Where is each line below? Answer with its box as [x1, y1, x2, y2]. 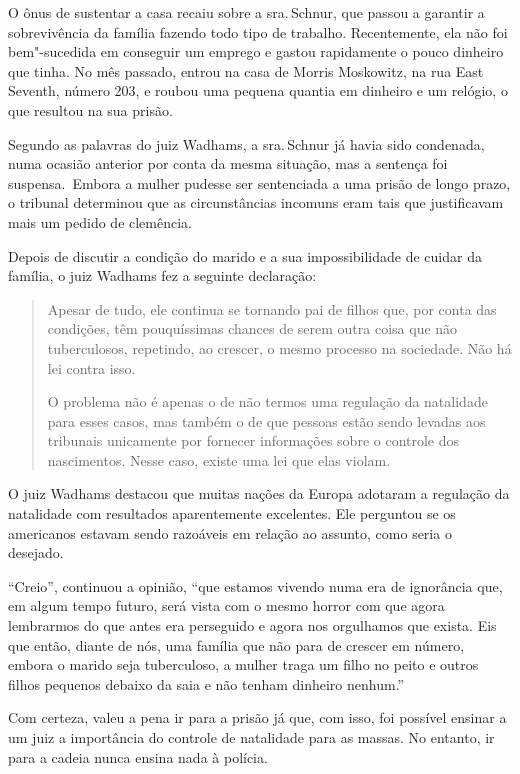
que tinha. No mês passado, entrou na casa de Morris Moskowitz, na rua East [8, 60, 484, 81]
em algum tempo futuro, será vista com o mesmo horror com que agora [8, 595, 445, 616]
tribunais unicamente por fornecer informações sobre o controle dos [47, 430, 460, 451]
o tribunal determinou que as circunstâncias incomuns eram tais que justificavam [8, 192, 504, 213]
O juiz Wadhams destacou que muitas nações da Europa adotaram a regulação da [8, 483, 510, 504]
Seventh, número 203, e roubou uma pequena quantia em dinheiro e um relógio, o [8, 80, 508, 101]
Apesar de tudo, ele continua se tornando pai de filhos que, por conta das [47, 298, 497, 319]
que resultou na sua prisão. [8, 99, 173, 120]
